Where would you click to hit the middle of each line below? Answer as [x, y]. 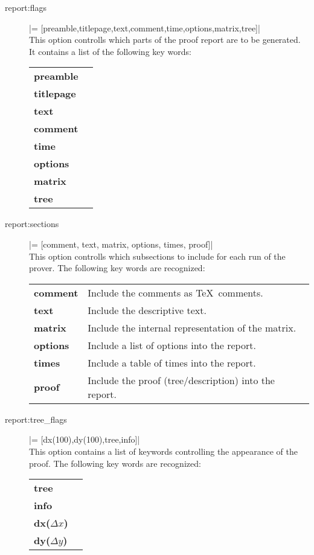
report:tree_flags [36, 419]
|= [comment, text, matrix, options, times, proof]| [121, 244]
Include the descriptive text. [147, 310]
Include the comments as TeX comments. [175, 292]
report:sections [32, 224]
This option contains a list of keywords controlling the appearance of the [163, 451]
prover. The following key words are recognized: [117, 268]
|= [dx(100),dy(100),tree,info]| [85, 439]
